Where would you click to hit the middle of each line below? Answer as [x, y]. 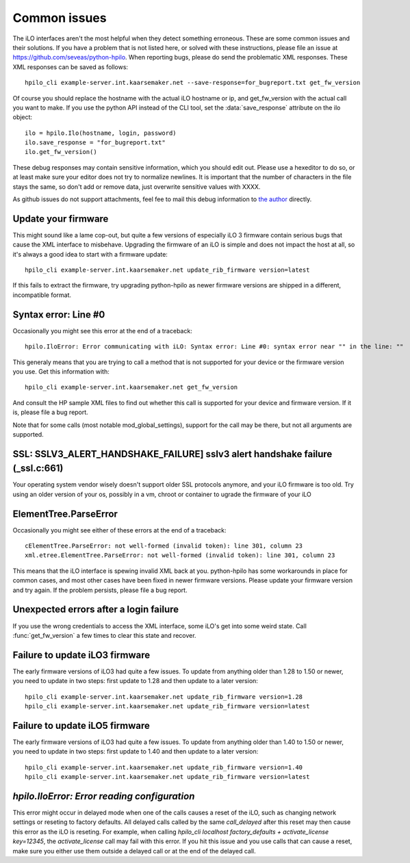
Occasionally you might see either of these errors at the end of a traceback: [119, 530]
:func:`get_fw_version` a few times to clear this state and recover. [104, 635]
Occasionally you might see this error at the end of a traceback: [103, 331]
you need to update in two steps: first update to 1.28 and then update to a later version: [135, 681]
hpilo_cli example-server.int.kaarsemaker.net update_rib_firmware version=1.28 [164, 697]
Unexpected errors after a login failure [96, 609]
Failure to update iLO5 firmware [81, 725]
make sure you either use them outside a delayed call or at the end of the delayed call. [134, 851]
